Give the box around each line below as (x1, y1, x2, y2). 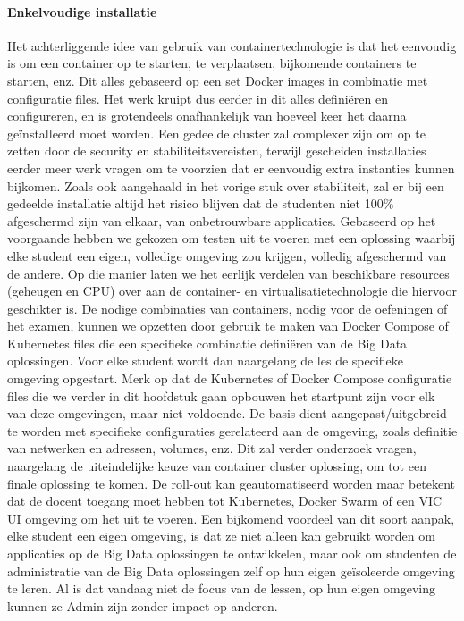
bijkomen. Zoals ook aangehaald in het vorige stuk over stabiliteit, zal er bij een (7, 176, 444, 195)
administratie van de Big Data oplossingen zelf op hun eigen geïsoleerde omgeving (7, 561, 455, 580)
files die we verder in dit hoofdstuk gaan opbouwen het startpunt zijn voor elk (7, 386, 435, 405)
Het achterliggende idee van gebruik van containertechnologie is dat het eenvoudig (7, 36, 457, 55)
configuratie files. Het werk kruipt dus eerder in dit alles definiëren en (7, 88, 388, 107)
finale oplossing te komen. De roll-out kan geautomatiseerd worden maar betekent (7, 474, 456, 492)
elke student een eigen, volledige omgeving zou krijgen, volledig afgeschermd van (7, 246, 447, 264)
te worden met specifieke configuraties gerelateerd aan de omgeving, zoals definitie (7, 421, 458, 440)
